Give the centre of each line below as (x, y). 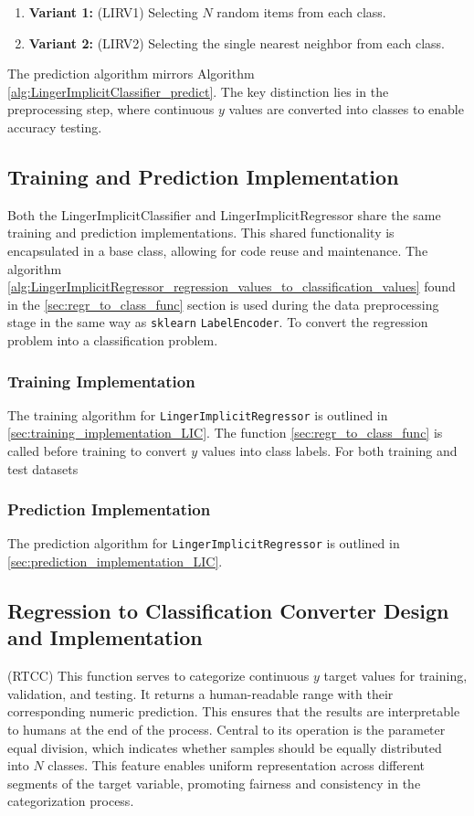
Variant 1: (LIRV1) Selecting (113, 12)
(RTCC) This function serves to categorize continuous (158, 676)
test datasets (43, 468)
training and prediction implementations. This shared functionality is (201, 233)
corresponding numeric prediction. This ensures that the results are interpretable (234, 711)
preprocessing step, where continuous (111, 109)
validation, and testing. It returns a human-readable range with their (200, 693)
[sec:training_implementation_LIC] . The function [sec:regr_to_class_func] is (225, 433)
